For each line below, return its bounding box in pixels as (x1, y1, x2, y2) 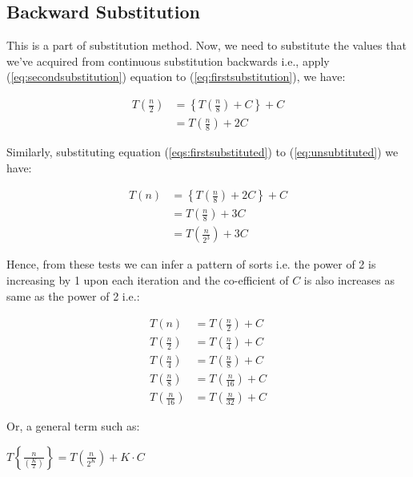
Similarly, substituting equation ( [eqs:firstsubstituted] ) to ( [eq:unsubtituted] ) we (6, 144, 399, 160)
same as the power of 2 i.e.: (6, 287, 140, 304)
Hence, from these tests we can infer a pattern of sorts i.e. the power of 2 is (6, 256, 376, 273)
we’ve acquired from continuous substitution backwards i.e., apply (6, 52, 330, 69)
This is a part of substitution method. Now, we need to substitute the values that (6, 37, 407, 54)
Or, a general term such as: (6, 418, 140, 435)
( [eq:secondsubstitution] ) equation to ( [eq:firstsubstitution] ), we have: (6, 68, 346, 85)
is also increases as (303, 271, 395, 288)
